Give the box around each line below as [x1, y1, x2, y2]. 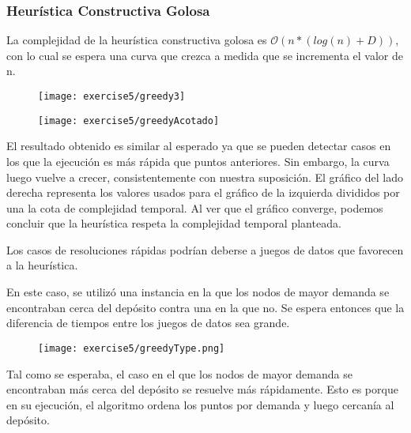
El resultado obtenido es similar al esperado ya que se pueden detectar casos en [6, 137, 391, 154]
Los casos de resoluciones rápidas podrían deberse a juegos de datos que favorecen [6, 241, 404, 258]
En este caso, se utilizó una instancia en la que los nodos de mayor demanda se [6, 284, 390, 300]
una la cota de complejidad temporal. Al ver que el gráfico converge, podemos [6, 199, 383, 216]
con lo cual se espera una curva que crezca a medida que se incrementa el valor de [6, 47, 403, 63]
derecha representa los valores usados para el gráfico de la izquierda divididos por [6, 184, 400, 201]
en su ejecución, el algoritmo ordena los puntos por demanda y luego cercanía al [6, 396, 394, 412]
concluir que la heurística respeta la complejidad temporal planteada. [6, 215, 341, 232]
